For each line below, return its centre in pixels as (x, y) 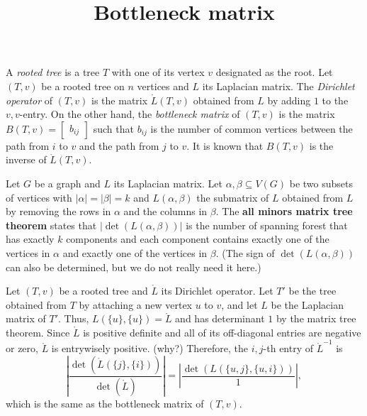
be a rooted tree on (83, 86)
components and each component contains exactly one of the (198, 239)
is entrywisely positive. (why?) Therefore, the (150, 348)
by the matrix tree (316, 318)
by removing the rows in (58, 211)
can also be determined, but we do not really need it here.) (134, 267)
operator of (29, 100)
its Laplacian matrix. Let (168, 183)
